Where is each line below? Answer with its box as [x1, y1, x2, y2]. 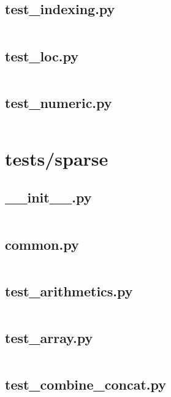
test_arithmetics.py [5, 281, 133, 300]
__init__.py [5, 188, 92, 207]
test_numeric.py [5, 93, 112, 112]
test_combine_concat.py [5, 375, 167, 394]
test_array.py [5, 328, 93, 347]
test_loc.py [5, 46, 78, 65]
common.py [5, 234, 79, 253]
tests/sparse [5, 145, 108, 171]
